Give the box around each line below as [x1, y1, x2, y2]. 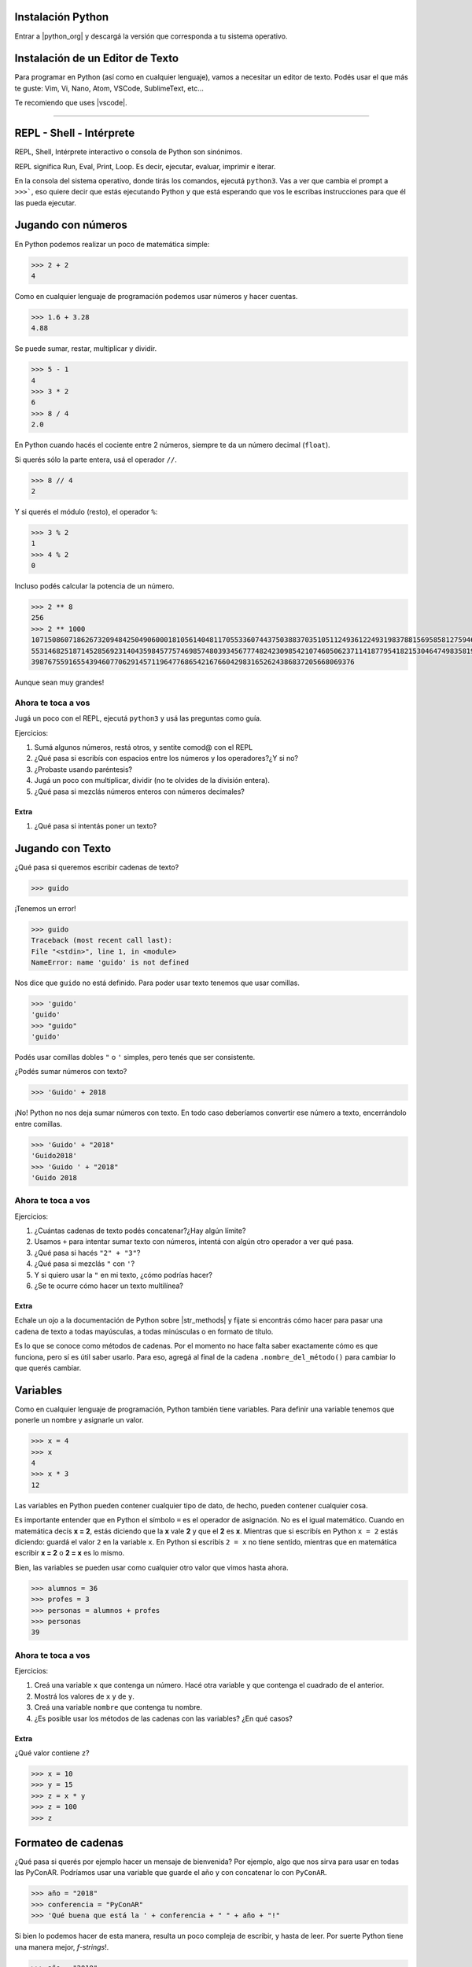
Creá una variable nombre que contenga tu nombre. [34, 1703, 203, 1712]
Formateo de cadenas [14, 1836, 124, 1849]
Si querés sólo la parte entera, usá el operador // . [14, 455, 177, 464]
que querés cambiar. [14, 1364, 82, 1372]
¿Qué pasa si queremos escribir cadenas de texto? [14, 862, 179, 872]
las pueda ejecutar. [14, 197, 76, 208]
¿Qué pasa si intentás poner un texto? [34, 821, 157, 830]
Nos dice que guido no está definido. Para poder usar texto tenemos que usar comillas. [14, 978, 301, 987]
